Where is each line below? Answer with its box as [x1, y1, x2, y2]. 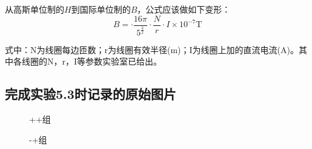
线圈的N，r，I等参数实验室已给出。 [21, 55, 162, 68]
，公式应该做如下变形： [137, 3, 231, 15]
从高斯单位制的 [5, 3, 64, 15]
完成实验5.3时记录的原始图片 [5, 84, 176, 103]
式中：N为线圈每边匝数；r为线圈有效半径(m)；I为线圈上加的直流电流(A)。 [5, 43, 299, 55]
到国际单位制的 [71, 3, 131, 15]
